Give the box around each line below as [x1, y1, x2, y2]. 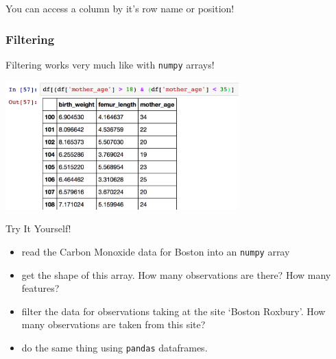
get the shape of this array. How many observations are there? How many [21, 267, 331, 282]
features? [21, 281, 60, 295]
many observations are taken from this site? [21, 317, 206, 332]
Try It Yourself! [5, 221, 71, 236]
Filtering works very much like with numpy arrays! [5, 57, 215, 71]
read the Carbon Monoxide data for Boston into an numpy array [21, 245, 290, 258]
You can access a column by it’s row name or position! [5, 1, 235, 15]
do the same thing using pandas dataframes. [21, 341, 208, 355]
